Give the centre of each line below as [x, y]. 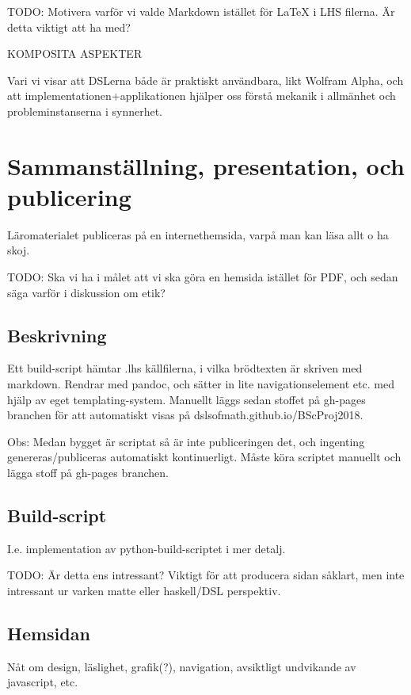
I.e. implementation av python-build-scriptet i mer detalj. [147, 548]
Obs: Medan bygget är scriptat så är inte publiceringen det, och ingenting [186, 441]
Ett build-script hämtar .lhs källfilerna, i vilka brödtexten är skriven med [185, 368]
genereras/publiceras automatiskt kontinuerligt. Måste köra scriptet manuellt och [204, 457]
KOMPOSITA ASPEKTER [75, 53]
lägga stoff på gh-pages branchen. [88, 473]
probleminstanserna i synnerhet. [85, 111]
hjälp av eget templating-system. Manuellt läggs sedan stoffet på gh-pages [186, 399]
